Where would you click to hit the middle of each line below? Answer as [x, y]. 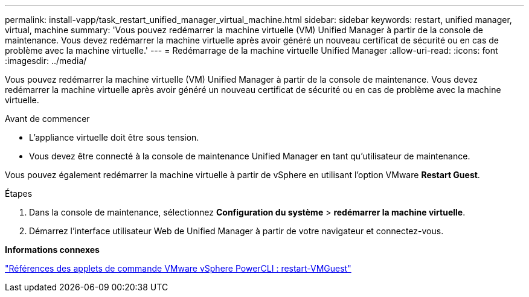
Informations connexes [52, 250]
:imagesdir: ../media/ [46, 61]
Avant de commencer [47, 119]
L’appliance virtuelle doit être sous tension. [114, 137]
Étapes [19, 193]
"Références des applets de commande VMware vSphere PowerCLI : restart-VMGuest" [178, 268]
